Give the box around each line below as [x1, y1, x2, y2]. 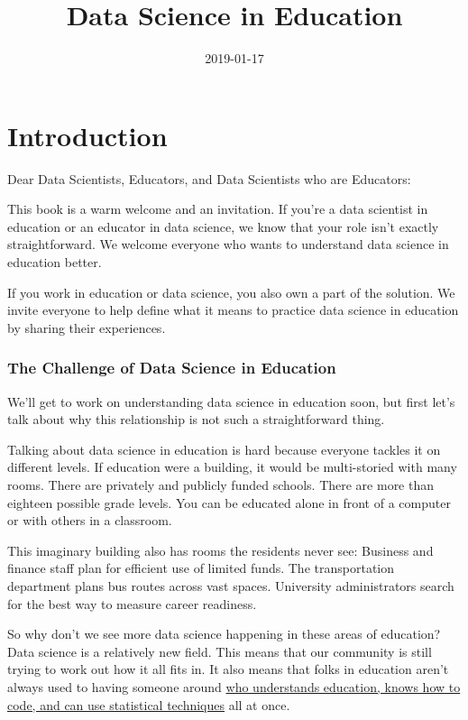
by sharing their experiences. [7, 318, 166, 337]
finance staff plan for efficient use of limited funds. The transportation [7, 558, 395, 577]
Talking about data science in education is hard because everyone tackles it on [7, 439, 441, 458]
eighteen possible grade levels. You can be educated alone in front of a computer [7, 493, 451, 512]
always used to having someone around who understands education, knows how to [7, 677, 461, 696]
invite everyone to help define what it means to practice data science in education [7, 300, 459, 319]
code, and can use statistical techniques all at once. [7, 695, 290, 714]
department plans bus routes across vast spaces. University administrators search [7, 576, 454, 595]
